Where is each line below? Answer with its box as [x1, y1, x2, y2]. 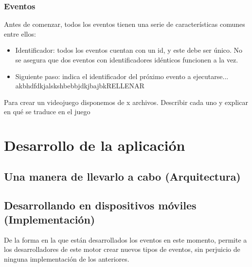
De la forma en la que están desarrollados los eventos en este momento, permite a [4, 234, 247, 245]
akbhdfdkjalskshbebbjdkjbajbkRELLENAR [15, 81, 144, 91]
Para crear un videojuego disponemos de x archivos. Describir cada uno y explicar [4, 97, 248, 107]
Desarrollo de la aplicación [4, 135, 185, 155]
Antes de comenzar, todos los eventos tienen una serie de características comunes [4, 19, 245, 29]
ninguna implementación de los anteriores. [4, 253, 129, 264]
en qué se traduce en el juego [4, 106, 90, 117]
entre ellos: [4, 28, 36, 39]
